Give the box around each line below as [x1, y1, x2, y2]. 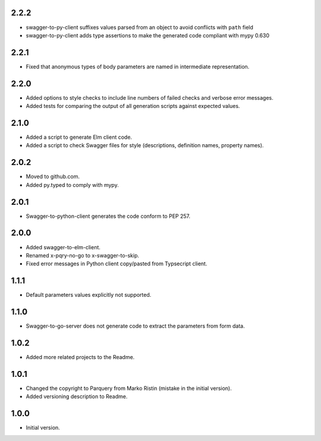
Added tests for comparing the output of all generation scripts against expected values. [26, 103, 240, 110]
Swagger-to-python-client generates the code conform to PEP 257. [26, 212, 190, 220]
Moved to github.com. [26, 173, 80, 180]
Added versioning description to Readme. [26, 393, 128, 400]
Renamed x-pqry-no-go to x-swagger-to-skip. [26, 252, 140, 259]
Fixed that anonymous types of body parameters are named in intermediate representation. [26, 63, 250, 70]
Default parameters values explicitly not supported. [26, 291, 152, 299]
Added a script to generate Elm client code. [26, 134, 133, 141]
